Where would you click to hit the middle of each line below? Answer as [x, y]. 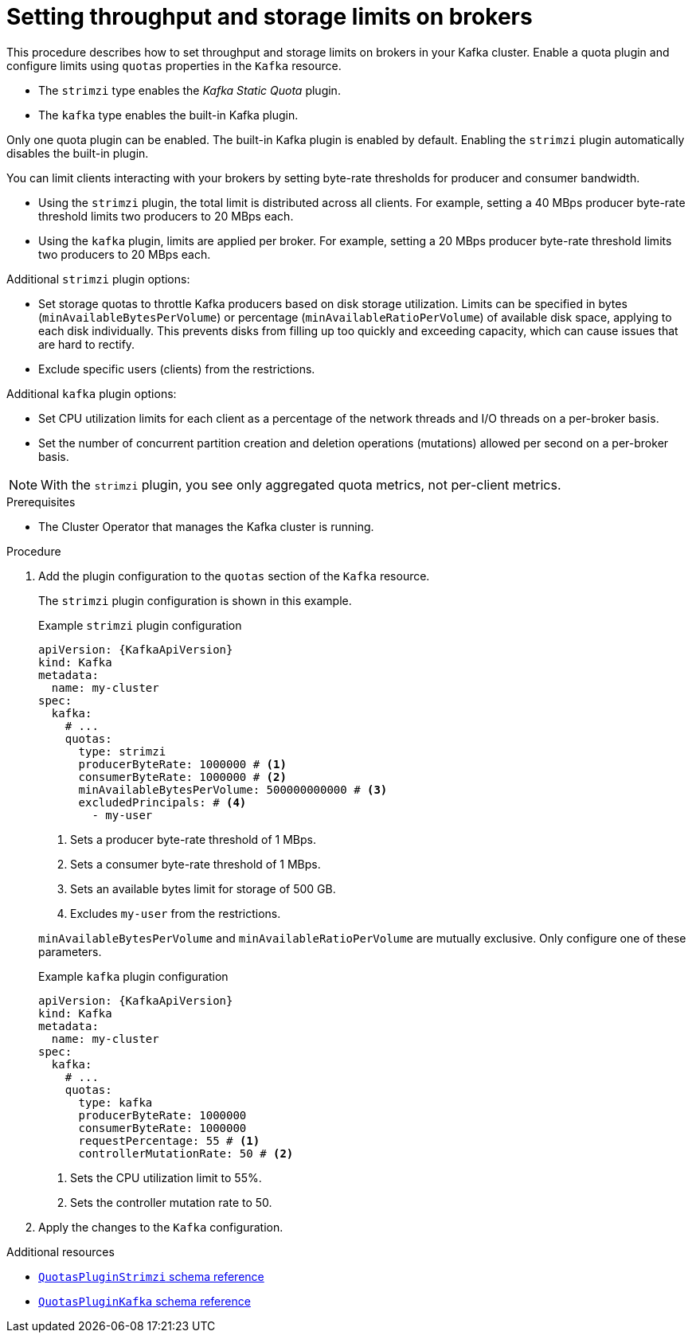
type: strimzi [122, 751]
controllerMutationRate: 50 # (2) [186, 1153]
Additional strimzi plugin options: [98, 279]
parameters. [70, 951]
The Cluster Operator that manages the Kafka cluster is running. [206, 526]
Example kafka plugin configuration [133, 976]
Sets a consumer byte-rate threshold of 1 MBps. [195, 864]
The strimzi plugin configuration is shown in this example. [195, 600]
